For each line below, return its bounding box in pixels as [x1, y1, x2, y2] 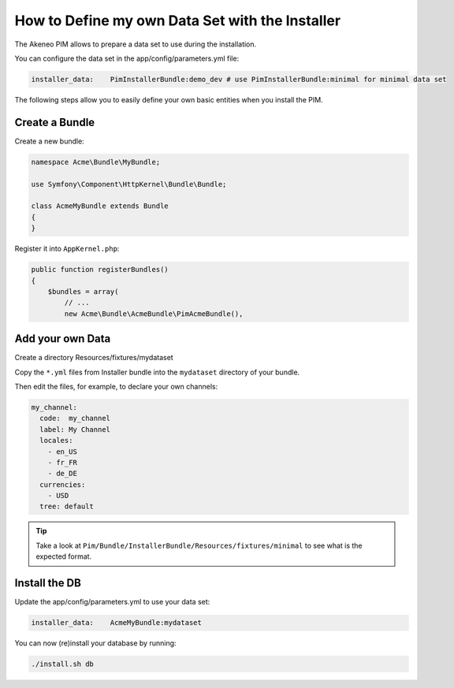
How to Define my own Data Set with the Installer [14, 12, 341, 29]
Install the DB [14, 576, 82, 590]
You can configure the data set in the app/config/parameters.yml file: [14, 54, 240, 63]
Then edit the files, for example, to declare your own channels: [14, 381, 218, 391]
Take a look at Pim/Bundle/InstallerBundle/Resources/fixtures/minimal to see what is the [35, 541, 363, 550]
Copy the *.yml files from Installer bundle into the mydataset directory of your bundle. [14, 367, 300, 377]
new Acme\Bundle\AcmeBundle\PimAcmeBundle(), [64, 309, 244, 318]
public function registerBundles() [31, 265, 169, 274]
